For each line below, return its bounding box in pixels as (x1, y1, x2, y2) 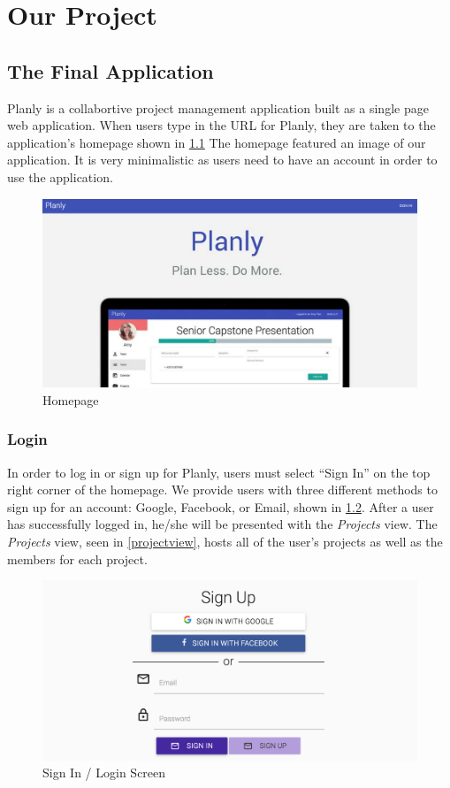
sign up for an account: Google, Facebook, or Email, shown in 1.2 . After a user (7, 497, 434, 516)
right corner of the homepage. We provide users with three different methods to (7, 480, 438, 499)
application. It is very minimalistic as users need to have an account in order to (7, 150, 438, 169)
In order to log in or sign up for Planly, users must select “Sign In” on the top (7, 463, 431, 481)
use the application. (7, 167, 113, 186)
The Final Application (7, 57, 214, 84)
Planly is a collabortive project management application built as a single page (7, 98, 429, 117)
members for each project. (7, 549, 148, 568)
